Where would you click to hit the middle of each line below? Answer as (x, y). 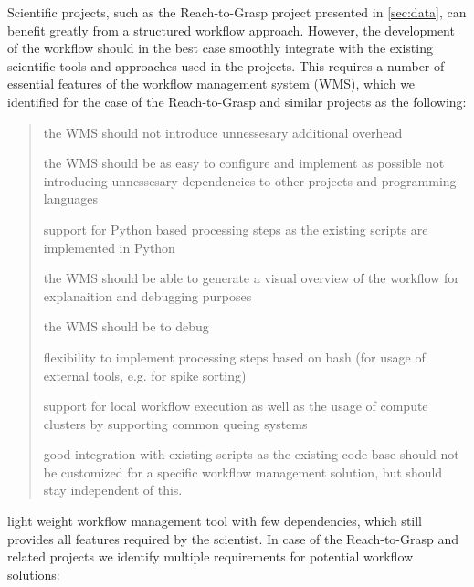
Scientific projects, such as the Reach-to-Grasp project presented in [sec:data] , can (237, 12)
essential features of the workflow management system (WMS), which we (211, 84)
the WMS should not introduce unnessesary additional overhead (223, 132)
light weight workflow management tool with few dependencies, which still (215, 521)
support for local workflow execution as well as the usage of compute (236, 406)
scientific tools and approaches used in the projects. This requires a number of (226, 65)
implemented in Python (109, 247)
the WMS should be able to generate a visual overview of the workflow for (251, 278)
